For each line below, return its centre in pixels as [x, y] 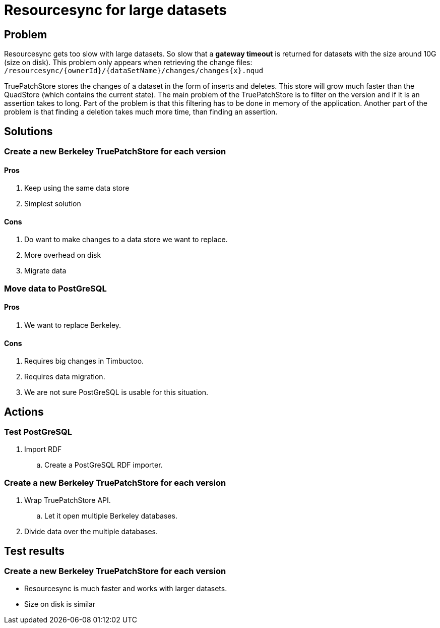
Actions [24, 412]
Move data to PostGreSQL [55, 288]
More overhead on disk [63, 255]
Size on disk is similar [60, 604]
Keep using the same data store [77, 188]
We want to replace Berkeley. [73, 325]
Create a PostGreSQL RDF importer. [104, 465]
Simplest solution [53, 204]
